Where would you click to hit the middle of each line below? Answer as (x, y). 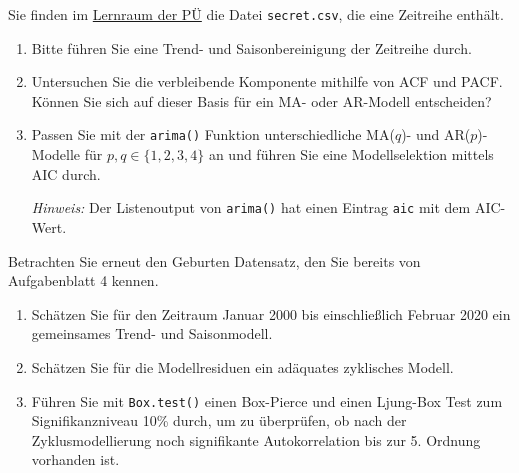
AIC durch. (66, 173)
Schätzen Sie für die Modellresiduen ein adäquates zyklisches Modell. (242, 366)
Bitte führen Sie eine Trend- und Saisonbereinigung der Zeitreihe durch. (251, 47)
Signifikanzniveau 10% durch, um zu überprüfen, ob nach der (219, 420)
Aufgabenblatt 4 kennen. (83, 280)
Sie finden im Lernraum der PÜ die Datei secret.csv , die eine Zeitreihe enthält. (256, 14)
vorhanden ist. (75, 459)
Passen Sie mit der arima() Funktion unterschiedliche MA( (213, 134)
